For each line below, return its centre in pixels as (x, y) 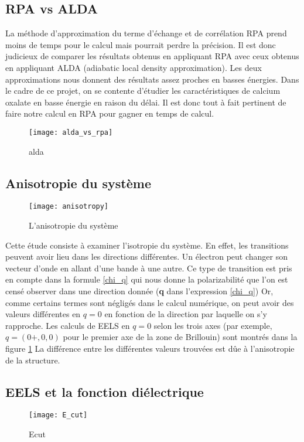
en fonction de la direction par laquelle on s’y (186, 314)
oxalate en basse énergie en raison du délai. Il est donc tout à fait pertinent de (146, 102)
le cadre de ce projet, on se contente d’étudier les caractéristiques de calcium (143, 91)
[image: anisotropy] (69, 207)
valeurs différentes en (43, 314)
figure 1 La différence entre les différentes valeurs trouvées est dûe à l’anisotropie (150, 348)
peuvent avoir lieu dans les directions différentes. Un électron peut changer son (147, 256)
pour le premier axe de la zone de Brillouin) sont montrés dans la (180, 337)
